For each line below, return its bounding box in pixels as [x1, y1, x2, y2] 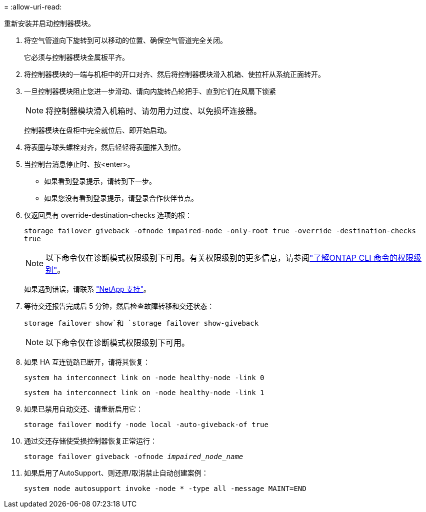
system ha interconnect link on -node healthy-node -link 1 [24, 389, 264, 397]
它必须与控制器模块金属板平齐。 [24, 53, 129, 61]
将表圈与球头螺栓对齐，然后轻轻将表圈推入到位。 [24, 143, 185, 151]
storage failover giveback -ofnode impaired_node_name [24, 453, 243, 461]
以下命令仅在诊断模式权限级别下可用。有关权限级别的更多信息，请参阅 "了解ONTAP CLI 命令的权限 [45, 253, 414, 263]
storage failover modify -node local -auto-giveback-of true [24, 421, 268, 429]
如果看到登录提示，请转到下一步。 [44, 177, 156, 185]
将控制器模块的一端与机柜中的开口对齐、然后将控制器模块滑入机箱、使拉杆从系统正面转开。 [24, 70, 325, 78]
